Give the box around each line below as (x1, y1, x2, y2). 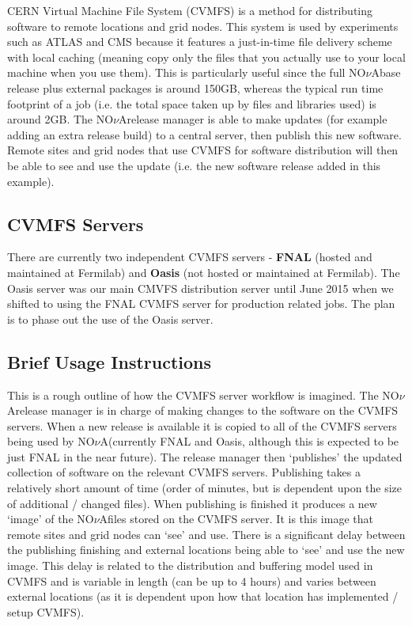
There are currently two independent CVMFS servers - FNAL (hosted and (7, 249, 372, 265)
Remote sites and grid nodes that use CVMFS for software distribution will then (7, 142, 399, 158)
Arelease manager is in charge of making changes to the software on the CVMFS (7, 402, 399, 419)
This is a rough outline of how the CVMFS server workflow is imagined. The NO (7, 386, 399, 403)
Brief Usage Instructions (7, 349, 212, 374)
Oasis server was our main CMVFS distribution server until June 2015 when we (7, 279, 394, 296)
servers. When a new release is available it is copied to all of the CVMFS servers (7, 417, 397, 434)
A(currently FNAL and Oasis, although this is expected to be (100, 433, 399, 450)
